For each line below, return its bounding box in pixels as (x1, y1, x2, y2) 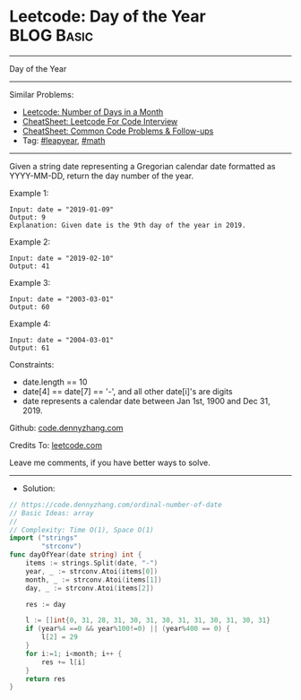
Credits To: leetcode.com (9, 439, 103, 450)
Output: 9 (9, 212, 47, 221)
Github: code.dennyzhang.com (9, 422, 124, 433)
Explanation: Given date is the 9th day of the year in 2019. (9, 220, 246, 229)
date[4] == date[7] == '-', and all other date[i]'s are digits (21, 385, 233, 396)
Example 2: (9, 236, 51, 247)
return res (25, 674, 66, 683)
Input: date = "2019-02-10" (9, 254, 115, 263)
